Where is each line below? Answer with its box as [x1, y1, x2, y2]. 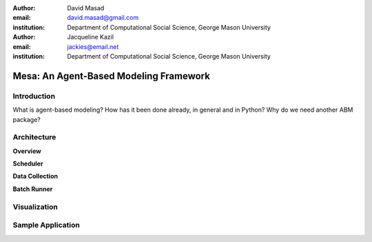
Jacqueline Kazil [67, 33, 114, 41]
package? [12, 115, 41, 123]
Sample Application [12, 221, 81, 230]
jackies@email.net [67, 42, 119, 51]
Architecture [12, 132, 56, 142]
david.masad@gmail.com [67, 14, 139, 22]
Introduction [12, 91, 55, 101]
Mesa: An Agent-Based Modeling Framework [12, 70, 210, 82]
